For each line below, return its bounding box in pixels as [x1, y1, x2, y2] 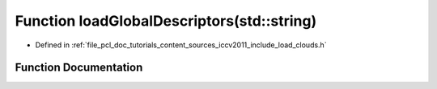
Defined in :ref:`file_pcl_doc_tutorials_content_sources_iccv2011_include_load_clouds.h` [35, 40, 327, 50]
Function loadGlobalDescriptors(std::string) [15, 12, 317, 30]
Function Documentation [15, 61, 143, 75]
